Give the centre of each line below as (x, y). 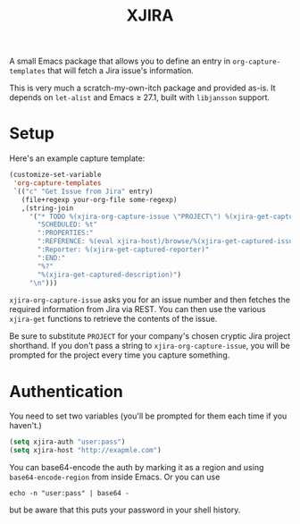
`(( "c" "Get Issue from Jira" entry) (83, 191)
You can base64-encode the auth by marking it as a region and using (137, 468)
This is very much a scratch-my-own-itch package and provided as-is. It (142, 88)
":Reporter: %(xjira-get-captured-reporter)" (123, 249)
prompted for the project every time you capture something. (120, 355)
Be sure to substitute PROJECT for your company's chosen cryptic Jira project (150, 336)
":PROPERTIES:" (65, 233)
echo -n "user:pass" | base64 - (69, 494)
